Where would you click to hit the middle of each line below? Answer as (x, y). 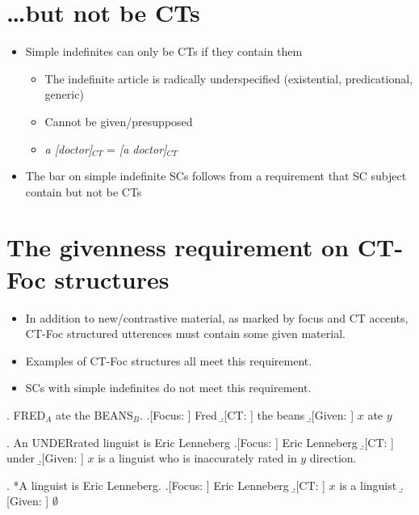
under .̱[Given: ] (45, 458)
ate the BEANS (94, 414)
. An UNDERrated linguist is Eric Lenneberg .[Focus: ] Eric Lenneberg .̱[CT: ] (200, 442)
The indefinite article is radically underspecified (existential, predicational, (229, 78)
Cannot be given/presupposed (119, 121)
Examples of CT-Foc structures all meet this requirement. (169, 360)
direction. (333, 458)
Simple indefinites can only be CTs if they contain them (164, 51)
